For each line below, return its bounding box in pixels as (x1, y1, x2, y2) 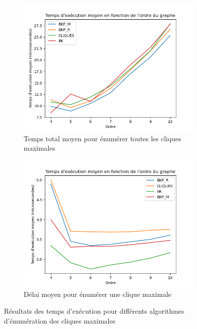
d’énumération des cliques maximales (4, 315, 116, 326)
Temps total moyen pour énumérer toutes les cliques (24, 133, 181, 143)
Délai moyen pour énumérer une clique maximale (24, 289, 171, 299)
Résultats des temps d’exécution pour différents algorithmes (4, 305, 185, 316)
